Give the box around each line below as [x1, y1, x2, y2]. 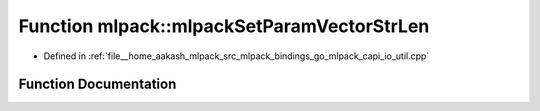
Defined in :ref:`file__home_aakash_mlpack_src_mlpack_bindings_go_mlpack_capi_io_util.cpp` [43, 50, 430, 62]
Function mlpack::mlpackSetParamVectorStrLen [18, 15, 430, 37]
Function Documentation [18, 76, 177, 93]
